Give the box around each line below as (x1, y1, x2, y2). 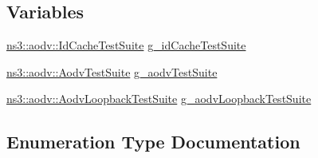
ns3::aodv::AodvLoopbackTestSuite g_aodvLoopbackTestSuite (6, 90, 312, 107)
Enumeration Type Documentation (6, 129, 300, 154)
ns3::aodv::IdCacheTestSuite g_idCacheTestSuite (6, 37, 246, 53)
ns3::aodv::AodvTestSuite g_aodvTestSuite (6, 63, 218, 80)
